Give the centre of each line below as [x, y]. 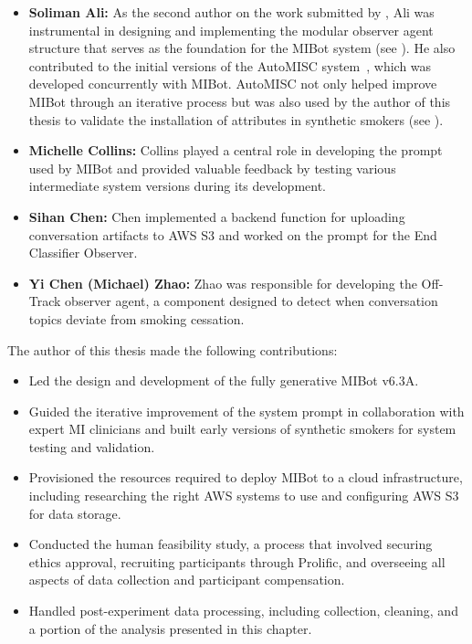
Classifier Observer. [83, 253]
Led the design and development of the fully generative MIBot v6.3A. [224, 380]
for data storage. [75, 513]
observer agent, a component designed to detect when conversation [252, 301]
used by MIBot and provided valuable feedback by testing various [212, 168]
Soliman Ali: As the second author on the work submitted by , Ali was [231, 12]
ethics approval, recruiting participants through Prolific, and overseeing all [237, 561]
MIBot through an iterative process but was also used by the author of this [240, 101]
